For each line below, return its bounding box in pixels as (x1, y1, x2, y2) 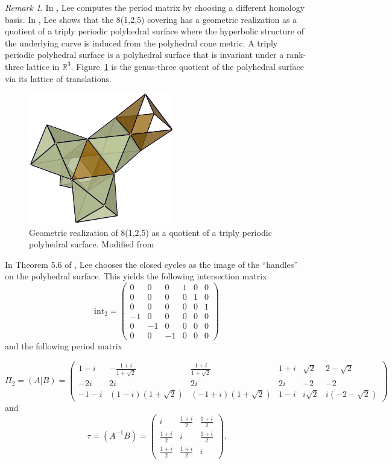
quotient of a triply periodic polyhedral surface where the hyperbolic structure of (5, 25, 304, 37)
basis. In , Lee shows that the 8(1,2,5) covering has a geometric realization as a (5, 13, 297, 25)
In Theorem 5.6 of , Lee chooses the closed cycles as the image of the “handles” (5, 258, 298, 270)
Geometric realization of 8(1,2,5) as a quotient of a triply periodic (29, 226, 272, 238)
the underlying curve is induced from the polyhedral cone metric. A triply (5, 36, 278, 49)
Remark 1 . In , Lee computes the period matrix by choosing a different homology (5, 1, 305, 13)
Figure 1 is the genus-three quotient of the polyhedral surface (76, 60, 304, 72)
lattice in (26, 60, 60, 72)
